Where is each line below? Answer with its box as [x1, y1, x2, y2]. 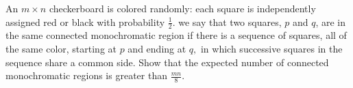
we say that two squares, [178, 14, 282, 29]
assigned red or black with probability [5, 14, 165, 29]
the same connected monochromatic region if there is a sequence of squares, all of [5, 28, 347, 42]
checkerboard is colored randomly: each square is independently [49, 1, 316, 15]
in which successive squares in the [200, 42, 343, 56]
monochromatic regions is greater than [5, 68, 167, 83]
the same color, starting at [5, 42, 117, 56]
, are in [315, 14, 346, 29]
